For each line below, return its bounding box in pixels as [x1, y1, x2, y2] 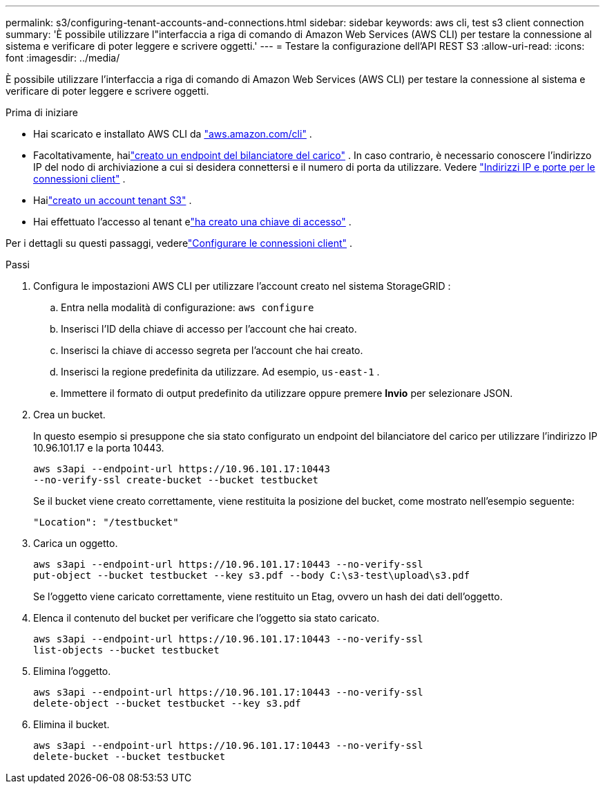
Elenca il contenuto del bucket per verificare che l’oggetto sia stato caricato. [33, 612, 380, 624]
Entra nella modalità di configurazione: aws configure [61, 301, 314, 313]
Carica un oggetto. [33, 537, 118, 549]
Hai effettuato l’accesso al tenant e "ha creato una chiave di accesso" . [33, 216, 352, 228]
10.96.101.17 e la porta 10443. [33, 442, 164, 454]
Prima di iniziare [6, 106, 78, 118]
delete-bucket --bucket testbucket [33, 751, 226, 762]
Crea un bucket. [33, 409, 106, 420]
